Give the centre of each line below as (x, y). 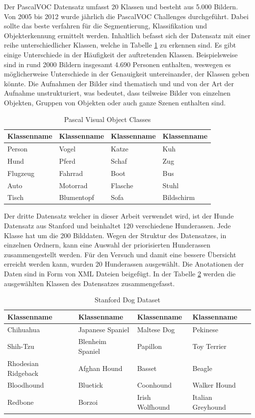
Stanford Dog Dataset (127, 300)
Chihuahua (24, 329)
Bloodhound (26, 385)
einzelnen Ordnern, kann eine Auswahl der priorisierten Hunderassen (107, 245)
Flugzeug (21, 173)
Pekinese (205, 329)
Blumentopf (76, 197)
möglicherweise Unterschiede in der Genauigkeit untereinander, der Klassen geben (127, 74)
